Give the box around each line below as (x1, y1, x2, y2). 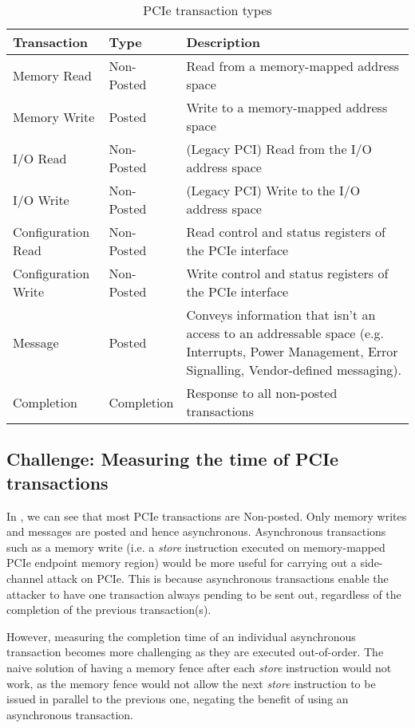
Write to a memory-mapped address (186, 98, 388, 116)
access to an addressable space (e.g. (186, 324, 384, 342)
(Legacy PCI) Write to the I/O (186, 181, 361, 199)
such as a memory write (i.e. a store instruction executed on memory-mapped (6, 538, 385, 555)
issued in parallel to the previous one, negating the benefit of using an (6, 691, 349, 707)
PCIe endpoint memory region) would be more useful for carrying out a (6, 554, 357, 571)
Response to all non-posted (186, 384, 338, 402)
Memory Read (13, 65, 92, 85)
